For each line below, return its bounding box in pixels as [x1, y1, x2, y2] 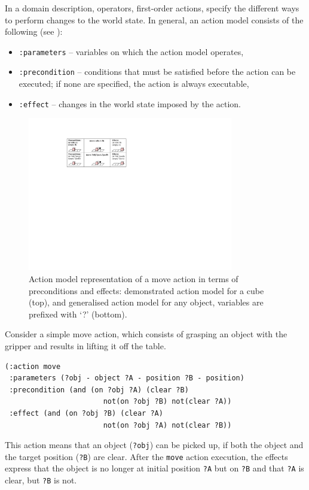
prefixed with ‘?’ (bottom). [29, 307, 127, 320]
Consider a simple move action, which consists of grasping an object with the [5, 328, 287, 340]
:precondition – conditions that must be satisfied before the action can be [19, 65, 296, 78]
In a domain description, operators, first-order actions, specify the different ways [5, 2, 299, 14]
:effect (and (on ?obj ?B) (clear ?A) [9, 409, 163, 418]
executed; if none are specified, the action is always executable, [19, 77, 249, 90]
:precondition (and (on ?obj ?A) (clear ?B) [9, 385, 189, 394]
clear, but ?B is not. [5, 474, 77, 486]
